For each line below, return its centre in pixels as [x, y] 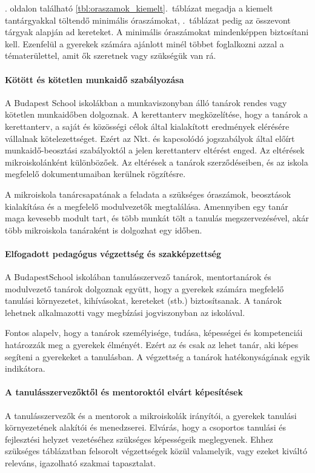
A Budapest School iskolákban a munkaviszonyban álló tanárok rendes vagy [146, 102]
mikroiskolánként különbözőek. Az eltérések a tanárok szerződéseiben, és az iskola [157, 162]
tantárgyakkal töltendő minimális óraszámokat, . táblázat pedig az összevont [148, 20]
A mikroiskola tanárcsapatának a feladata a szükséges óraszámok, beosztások [148, 194]
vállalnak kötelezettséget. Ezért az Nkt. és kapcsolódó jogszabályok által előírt [150, 138]
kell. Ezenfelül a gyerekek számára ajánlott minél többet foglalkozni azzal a [144, 43]
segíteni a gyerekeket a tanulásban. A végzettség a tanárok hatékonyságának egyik [157, 356]
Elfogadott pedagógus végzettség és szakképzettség [113, 253]
